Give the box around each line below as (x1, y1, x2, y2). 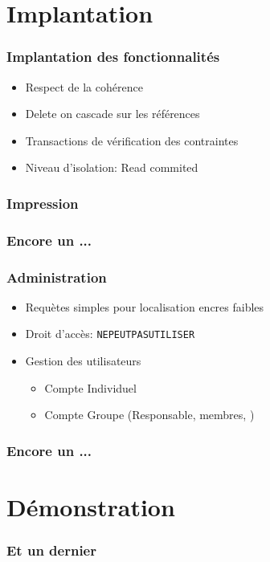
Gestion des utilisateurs (25, 352, 141, 369)
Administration (6, 267, 107, 287)
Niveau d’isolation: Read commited (25, 159, 198, 176)
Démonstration (6, 490, 175, 523)
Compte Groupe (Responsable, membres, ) (44, 406, 255, 423)
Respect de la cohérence (25, 78, 143, 95)
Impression (6, 193, 79, 213)
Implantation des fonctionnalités (6, 47, 220, 67)
